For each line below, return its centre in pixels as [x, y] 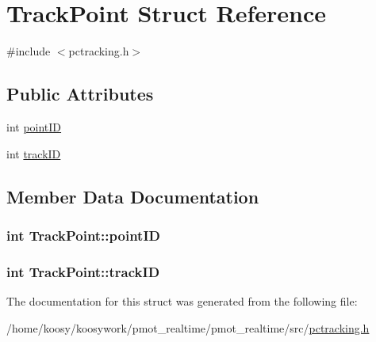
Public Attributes [80, 94]
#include [29, 51]
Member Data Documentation [133, 196]
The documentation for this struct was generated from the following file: [182, 300]
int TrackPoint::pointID [83, 235]
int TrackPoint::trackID [83, 271]
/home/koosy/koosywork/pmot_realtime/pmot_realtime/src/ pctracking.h [188, 327]
